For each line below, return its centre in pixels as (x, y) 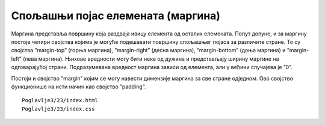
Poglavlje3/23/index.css (58, 109)
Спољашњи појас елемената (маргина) (116, 16)
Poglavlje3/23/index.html (60, 100)
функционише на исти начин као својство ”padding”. (79, 87)
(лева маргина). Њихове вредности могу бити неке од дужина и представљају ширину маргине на (151, 59)
